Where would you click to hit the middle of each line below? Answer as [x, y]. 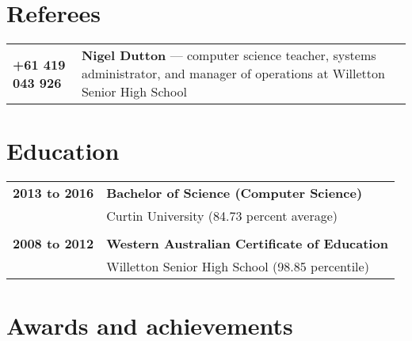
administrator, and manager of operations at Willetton [233, 74]
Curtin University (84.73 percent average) [222, 216]
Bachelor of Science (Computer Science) [235, 193]
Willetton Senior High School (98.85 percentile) [238, 267]
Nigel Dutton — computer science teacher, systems [229, 55]
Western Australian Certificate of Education [247, 244]
